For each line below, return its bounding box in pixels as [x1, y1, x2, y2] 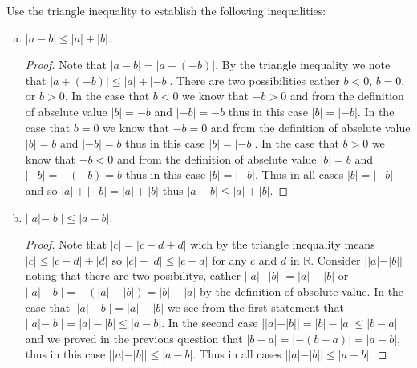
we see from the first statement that [167, 298, 344, 315]
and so [25, 181, 58, 198]
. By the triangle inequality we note [215, 56, 391, 73]
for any [212, 251, 247, 268]
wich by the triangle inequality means [190, 236, 375, 253]
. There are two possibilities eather [169, 71, 340, 88]
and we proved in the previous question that [25, 330, 243, 346]
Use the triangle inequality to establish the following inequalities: [6, 2, 326, 18]
